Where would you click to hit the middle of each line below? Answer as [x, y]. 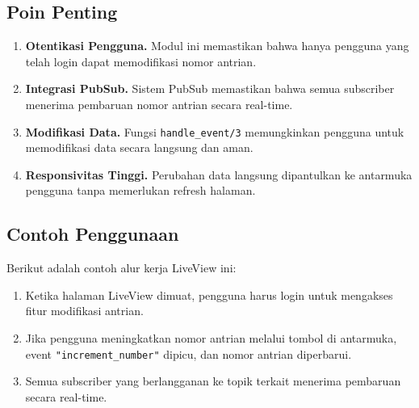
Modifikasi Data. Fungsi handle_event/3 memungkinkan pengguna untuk [215, 131]
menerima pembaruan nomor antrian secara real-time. [159, 104]
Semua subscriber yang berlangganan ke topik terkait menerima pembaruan [213, 381]
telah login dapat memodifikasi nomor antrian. [141, 61]
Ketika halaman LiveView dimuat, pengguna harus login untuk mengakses [209, 294]
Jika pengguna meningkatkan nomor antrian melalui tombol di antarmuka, [211, 338]
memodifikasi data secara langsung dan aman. [139, 147]
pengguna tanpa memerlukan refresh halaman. [140, 190]
